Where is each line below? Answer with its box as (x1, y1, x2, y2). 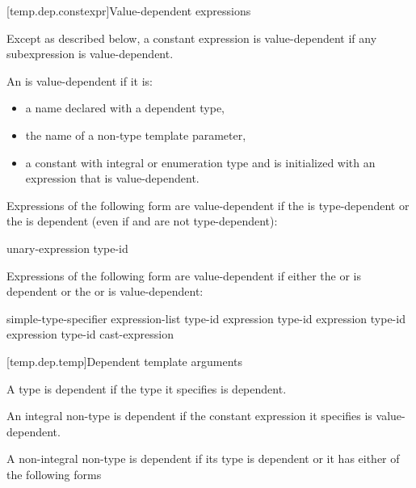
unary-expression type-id (6, 239, 128, 256)
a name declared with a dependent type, (25, 99, 225, 116)
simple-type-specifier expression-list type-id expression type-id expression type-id (6, 309, 405, 326)
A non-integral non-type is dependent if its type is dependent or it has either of (6, 450, 400, 467)
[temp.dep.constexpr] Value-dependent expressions (6, 2, 251, 19)
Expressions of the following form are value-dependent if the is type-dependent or (6, 196, 410, 213)
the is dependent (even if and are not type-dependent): (6, 212, 278, 229)
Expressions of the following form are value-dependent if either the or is (6, 267, 361, 284)
